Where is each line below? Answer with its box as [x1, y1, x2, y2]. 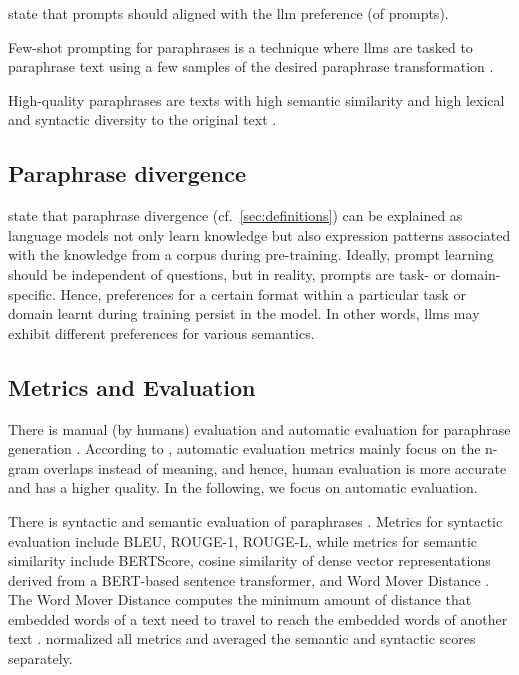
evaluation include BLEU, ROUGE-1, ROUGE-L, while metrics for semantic [8, 530, 478, 551]
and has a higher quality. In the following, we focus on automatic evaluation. [8, 477, 478, 498]
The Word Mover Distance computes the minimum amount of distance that [8, 589, 472, 610]
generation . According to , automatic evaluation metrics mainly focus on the [8, 438, 481, 459]
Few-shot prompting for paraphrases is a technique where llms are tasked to [8, 36, 473, 57]
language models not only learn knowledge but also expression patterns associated [8, 224, 511, 245]
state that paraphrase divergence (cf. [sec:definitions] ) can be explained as [8, 205, 463, 226]
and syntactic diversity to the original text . [8, 109, 277, 130]
